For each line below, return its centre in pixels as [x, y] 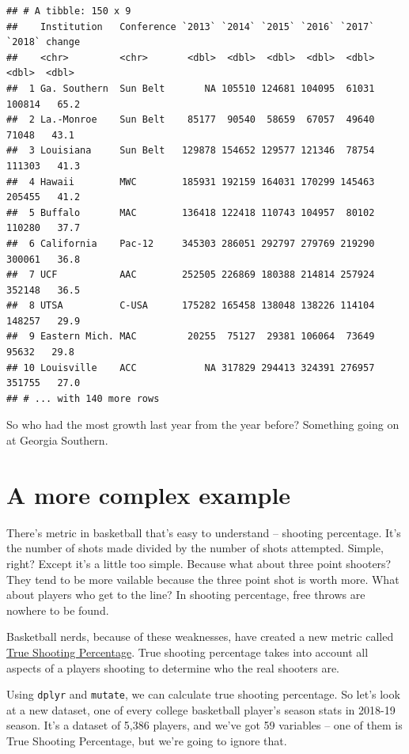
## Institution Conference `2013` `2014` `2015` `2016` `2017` [191, 27]
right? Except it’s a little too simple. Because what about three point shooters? [199, 563]
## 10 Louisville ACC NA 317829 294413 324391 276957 [191, 368]
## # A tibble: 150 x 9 [69, 11]
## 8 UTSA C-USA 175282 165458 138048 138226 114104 [191, 306]
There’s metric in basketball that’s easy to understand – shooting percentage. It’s [204, 532]
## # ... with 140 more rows [83, 398]
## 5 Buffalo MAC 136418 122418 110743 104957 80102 [191, 212]
